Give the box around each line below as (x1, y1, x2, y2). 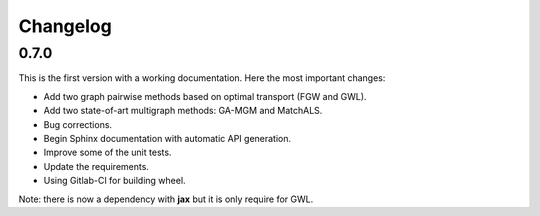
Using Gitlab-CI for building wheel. (43, 175, 186, 187)
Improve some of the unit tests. (43, 146, 172, 159)
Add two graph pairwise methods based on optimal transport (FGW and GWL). (43, 90, 367, 102)
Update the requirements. (43, 160, 150, 172)
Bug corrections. (43, 118, 113, 130)
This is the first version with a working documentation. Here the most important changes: (18, 72, 386, 84)
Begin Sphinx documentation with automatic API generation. (43, 132, 292, 144)
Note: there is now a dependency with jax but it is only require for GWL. (18, 193, 314, 205)
